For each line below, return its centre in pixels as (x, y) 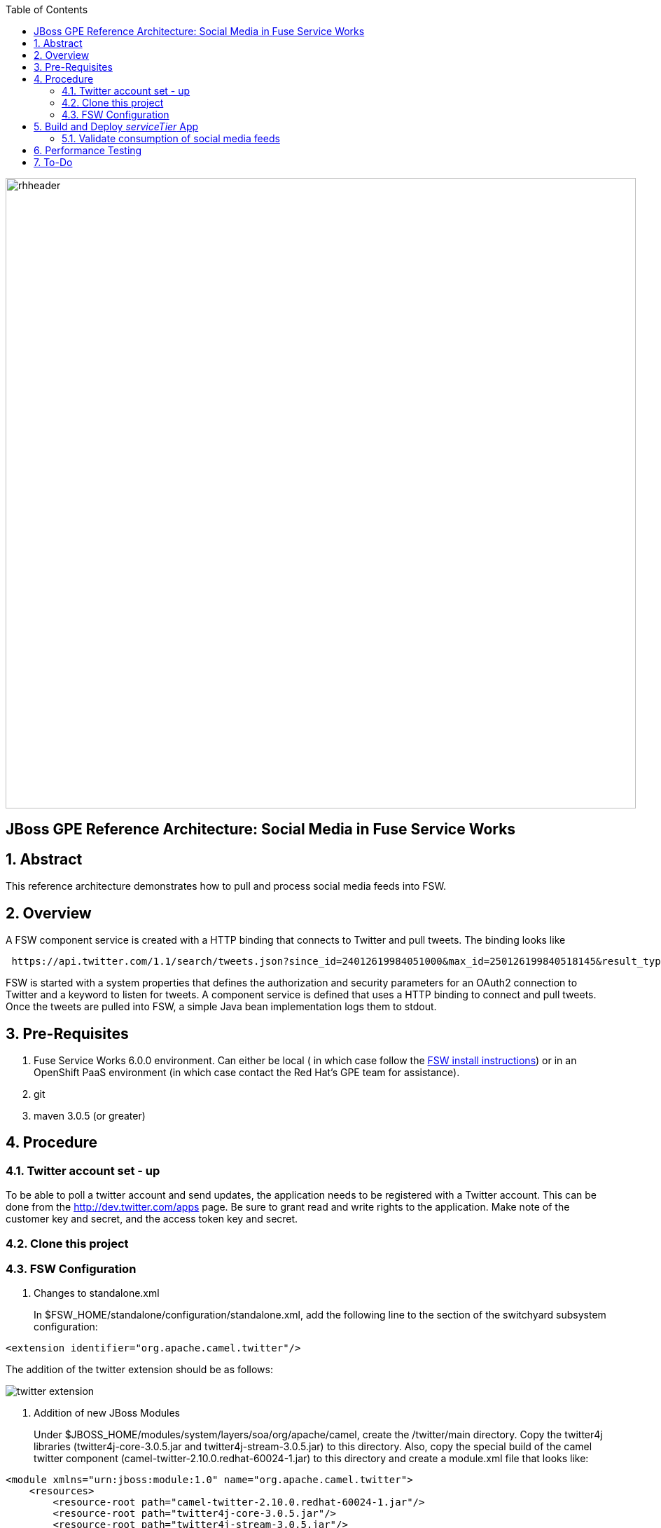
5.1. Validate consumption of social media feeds (171, 138)
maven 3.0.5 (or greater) (90, 1115)
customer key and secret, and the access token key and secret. (152, 1219)
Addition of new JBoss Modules (107, 1413)
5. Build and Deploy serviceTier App (116, 126)
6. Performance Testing (88, 150)
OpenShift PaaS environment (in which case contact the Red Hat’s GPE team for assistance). (247, 1072)
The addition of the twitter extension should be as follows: (139, 1370)
